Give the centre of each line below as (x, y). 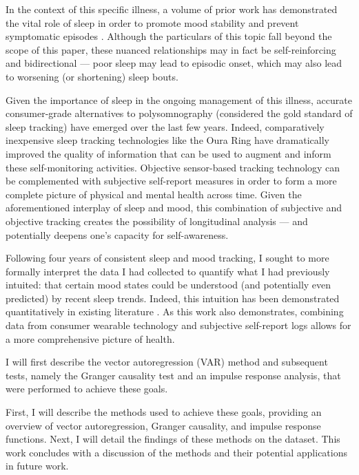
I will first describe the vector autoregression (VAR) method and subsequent (167, 362)
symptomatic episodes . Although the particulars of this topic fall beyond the (169, 36)
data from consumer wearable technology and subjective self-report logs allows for (178, 325)
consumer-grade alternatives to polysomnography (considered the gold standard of (179, 113)
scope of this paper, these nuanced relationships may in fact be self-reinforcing (171, 49)
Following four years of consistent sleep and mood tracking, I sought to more (167, 258)
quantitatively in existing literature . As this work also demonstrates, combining (175, 312)
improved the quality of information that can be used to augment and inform (168, 153)
